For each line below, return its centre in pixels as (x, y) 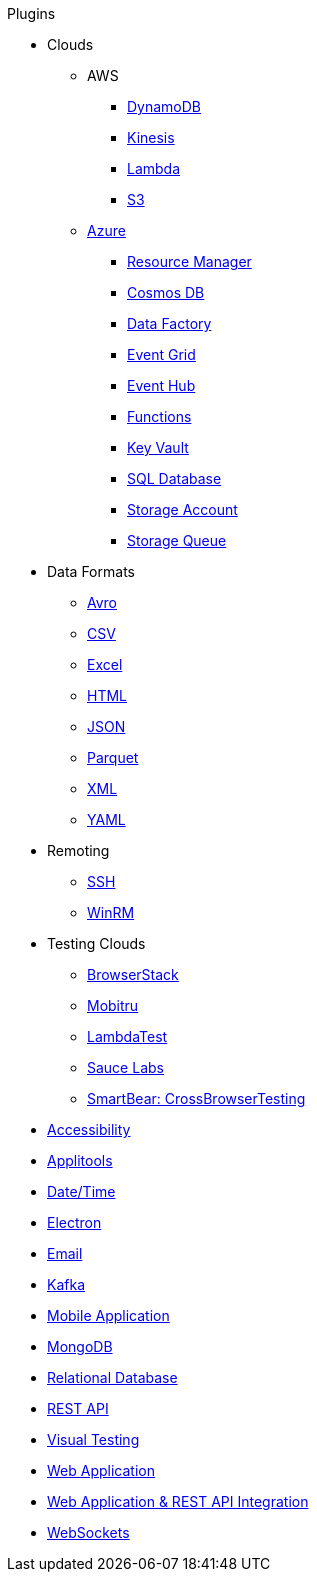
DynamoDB (164, 106)
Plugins (31, 13)
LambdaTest (127, 1036)
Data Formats (91, 571)
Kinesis (151, 137)
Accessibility (89, 1129)
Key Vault (158, 447)
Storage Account (182, 509)
